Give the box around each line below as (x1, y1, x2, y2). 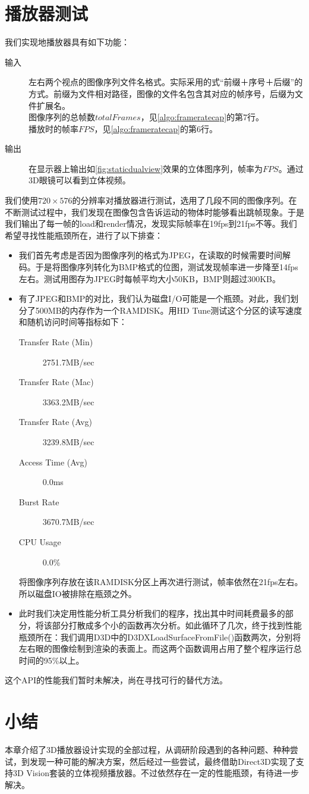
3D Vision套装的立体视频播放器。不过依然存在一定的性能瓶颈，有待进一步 (12, 767, 299, 779)
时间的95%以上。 (18, 654, 84, 666)
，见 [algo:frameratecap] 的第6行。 (94, 122, 217, 135)
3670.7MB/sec (42, 515, 94, 528)
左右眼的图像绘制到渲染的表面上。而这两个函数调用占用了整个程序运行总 (18, 642, 302, 655)
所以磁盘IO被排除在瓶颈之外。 (18, 587, 137, 599)
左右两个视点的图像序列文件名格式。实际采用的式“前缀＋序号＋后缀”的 (29, 76, 303, 88)
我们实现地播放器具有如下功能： (5, 36, 130, 48)
